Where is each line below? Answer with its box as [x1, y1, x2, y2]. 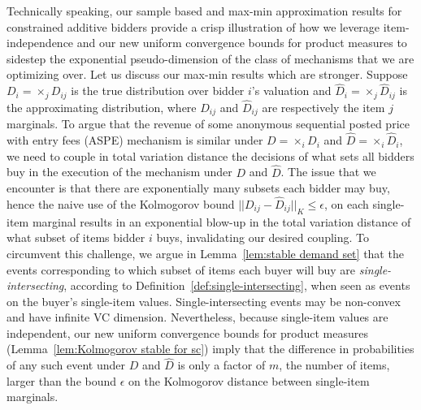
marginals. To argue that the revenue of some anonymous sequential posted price [7, 115, 410, 132]
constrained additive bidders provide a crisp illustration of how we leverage [7, 18, 380, 35]
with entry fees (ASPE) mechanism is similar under [7, 132, 263, 149]
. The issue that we [280, 163, 376, 180]
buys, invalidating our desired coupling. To [156, 229, 369, 246]
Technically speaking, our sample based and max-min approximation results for [7, 2, 402, 19]
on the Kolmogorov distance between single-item [128, 372, 370, 389]
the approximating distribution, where [7, 98, 197, 115]
